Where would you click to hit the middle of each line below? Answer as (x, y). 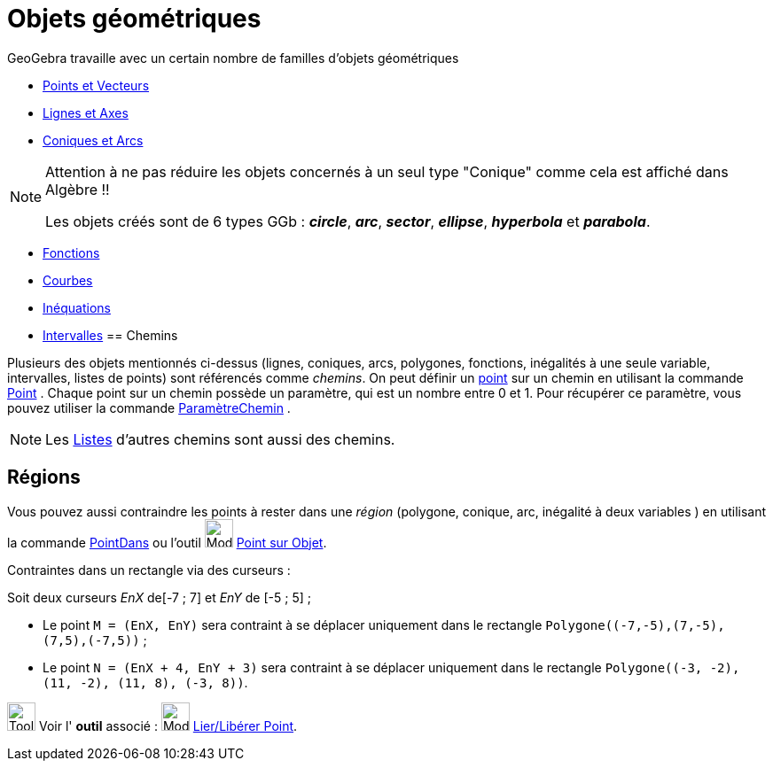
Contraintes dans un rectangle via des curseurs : (149, 570)
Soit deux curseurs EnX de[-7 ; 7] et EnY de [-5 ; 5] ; (159, 597)
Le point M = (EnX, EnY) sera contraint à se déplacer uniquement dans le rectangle (293, 624)
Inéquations (77, 307)
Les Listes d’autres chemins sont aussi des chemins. (220, 439)
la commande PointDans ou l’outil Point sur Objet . (167, 542)
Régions (44, 477)
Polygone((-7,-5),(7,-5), (635, 625)
